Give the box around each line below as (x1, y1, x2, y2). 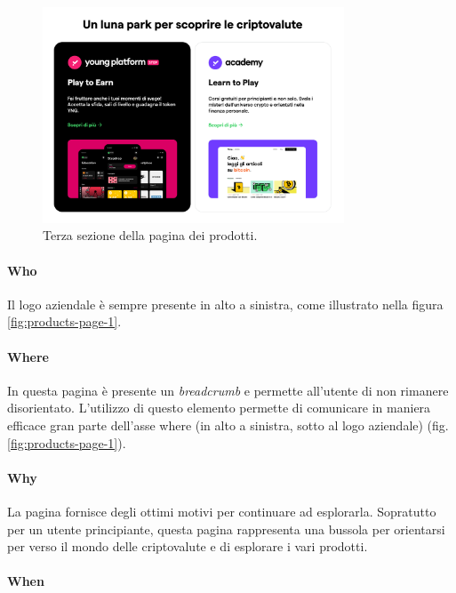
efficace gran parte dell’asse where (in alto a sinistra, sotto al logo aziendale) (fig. (7, 415, 449, 434)
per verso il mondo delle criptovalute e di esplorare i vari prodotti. (7, 537, 368, 556)
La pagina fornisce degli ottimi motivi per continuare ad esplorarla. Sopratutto (7, 501, 436, 520)
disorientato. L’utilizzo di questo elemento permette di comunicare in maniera (7, 398, 431, 417)
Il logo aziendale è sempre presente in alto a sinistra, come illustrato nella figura (7, 294, 444, 313)
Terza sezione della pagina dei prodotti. (43, 226, 258, 244)
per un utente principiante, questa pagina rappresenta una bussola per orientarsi (7, 519, 445, 538)
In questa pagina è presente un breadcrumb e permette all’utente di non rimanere (7, 381, 449, 399)
